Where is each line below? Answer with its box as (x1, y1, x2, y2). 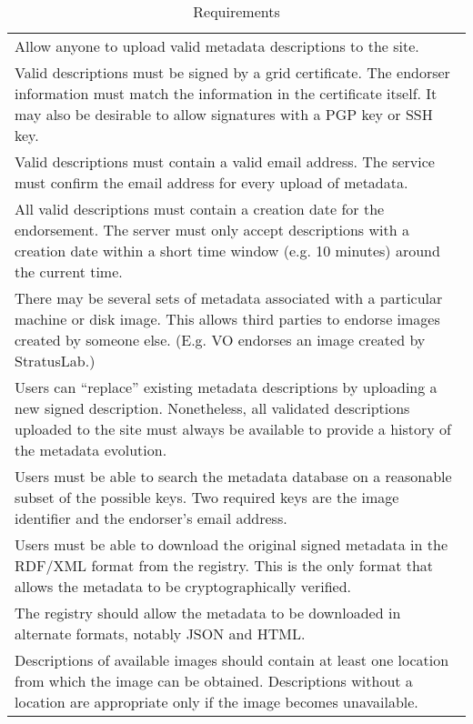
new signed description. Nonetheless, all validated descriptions (15, 397, 410, 418)
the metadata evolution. (15, 439, 167, 460)
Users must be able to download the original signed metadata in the (15, 534, 448, 555)
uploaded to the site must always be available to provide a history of (15, 418, 451, 439)
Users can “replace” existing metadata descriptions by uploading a (15, 377, 438, 397)
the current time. (15, 261, 123, 282)
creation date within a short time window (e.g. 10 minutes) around (15, 240, 440, 261)
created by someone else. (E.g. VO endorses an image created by (15, 329, 426, 350)
